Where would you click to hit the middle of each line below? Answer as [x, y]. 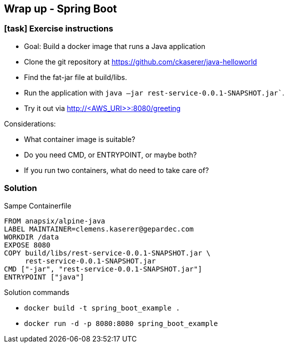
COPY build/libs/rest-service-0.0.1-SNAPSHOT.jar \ [107, 253]
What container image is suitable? [80, 139]
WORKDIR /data [31, 237]
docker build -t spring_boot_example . [102, 308]
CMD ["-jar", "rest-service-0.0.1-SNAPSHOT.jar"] [103, 269]
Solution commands [37, 292]
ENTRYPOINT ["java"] [44, 277]
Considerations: [30, 123]
